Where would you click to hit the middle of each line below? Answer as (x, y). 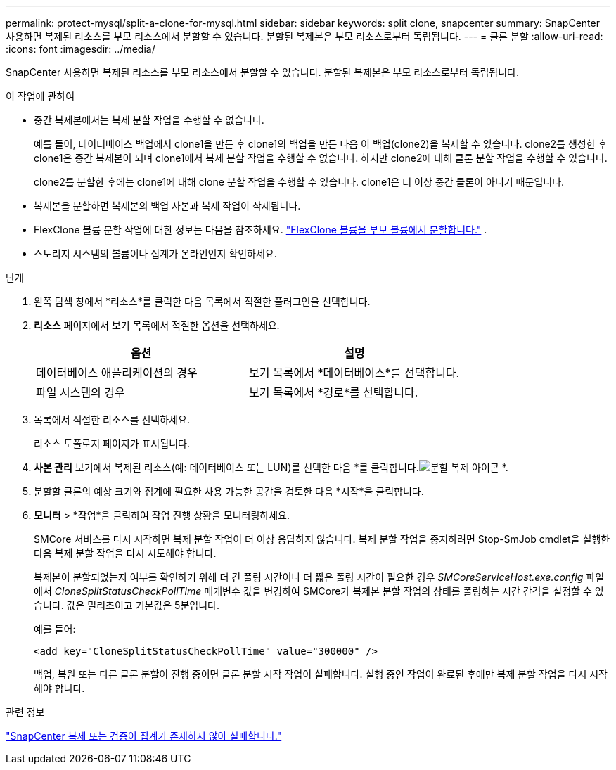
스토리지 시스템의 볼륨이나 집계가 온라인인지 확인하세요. (155, 254)
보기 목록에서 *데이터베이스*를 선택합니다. (354, 373)
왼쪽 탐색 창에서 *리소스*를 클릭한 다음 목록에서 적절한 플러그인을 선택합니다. (202, 301)
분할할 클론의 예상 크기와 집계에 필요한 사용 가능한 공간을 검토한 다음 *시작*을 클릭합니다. (229, 491)
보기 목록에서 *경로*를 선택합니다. (334, 392)
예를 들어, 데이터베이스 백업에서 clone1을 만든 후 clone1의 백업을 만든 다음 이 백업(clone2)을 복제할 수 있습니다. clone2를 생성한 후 (321, 144)
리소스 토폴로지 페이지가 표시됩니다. (112, 443)
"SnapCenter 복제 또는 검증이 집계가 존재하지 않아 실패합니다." (144, 736)
